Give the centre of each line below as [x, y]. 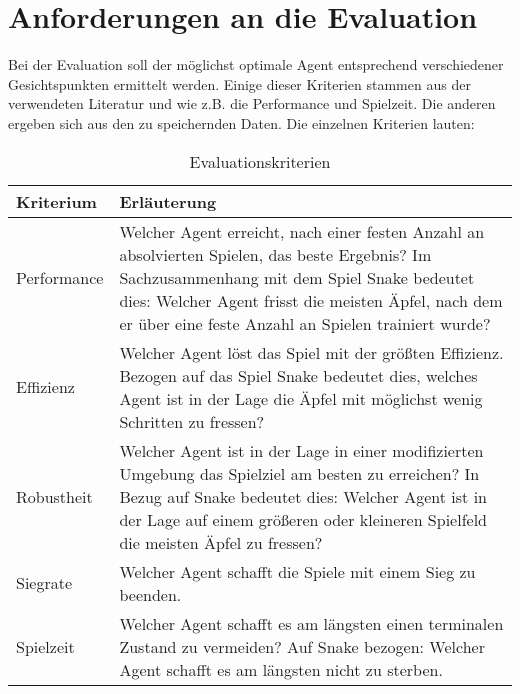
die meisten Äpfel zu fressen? [221, 542]
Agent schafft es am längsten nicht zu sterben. [281, 669]
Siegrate [44, 582]
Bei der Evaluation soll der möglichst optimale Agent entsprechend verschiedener [256, 64]
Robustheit [54, 496]
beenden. [150, 594]
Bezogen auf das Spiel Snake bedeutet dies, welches [298, 375]
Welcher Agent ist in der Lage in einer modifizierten [301, 450]
